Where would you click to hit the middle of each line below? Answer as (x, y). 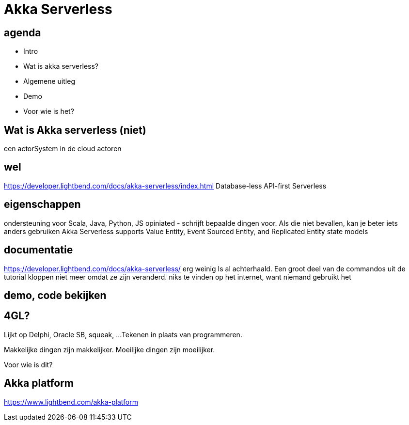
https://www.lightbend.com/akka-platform (71, 402)
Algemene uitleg (49, 81)
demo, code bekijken (55, 295)
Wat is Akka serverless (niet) (75, 130)
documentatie (39, 250)
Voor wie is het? (49, 111)
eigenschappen (42, 205)
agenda (23, 32)
